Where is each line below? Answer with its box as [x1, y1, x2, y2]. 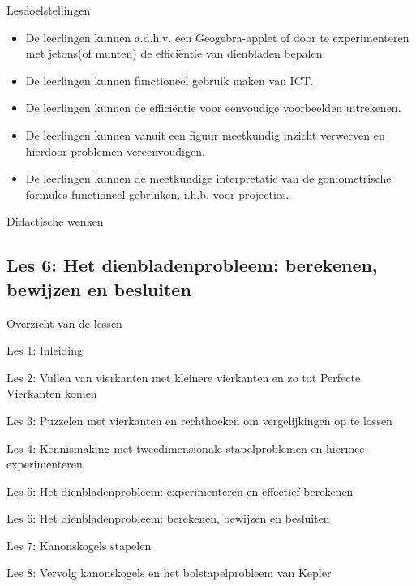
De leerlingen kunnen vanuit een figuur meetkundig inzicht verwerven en [25, 126, 385, 143]
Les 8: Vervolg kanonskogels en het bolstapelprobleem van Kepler [6, 564, 332, 581]
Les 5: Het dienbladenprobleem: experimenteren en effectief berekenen [6, 482, 354, 499]
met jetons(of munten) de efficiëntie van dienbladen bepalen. [25, 45, 326, 62]
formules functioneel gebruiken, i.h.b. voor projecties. [25, 185, 289, 202]
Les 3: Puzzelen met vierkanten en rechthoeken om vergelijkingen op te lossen [6, 411, 392, 429]
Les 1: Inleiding [6, 342, 83, 359]
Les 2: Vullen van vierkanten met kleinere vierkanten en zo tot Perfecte [6, 368, 361, 386]
